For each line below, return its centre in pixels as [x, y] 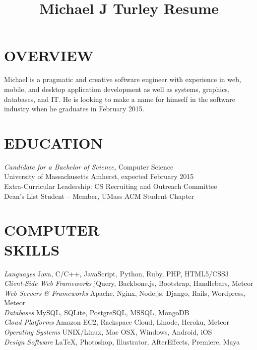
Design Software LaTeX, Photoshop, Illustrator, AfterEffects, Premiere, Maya [122, 341]
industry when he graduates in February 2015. [74, 109]
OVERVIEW [49, 55]
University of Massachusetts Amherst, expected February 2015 [99, 176]
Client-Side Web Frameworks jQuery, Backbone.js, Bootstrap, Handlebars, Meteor [129, 283]
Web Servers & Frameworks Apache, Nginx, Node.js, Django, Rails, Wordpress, [125, 293]
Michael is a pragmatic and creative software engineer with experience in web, [123, 79]
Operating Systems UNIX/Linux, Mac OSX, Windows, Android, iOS [108, 332]
